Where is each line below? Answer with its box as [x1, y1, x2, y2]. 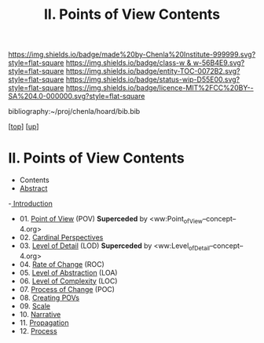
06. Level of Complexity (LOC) [19, 276, 118, 286]
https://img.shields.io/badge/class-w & [65, 58, 192, 68]
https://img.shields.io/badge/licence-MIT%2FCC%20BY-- [65, 83, 254, 93]
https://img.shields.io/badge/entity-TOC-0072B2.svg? [65, 67, 240, 76]
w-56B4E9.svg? [192, 58, 245, 68]
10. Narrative [19, 309, 61, 319]
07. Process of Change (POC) [19, 284, 115, 294]
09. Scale [19, 301, 51, 311]
